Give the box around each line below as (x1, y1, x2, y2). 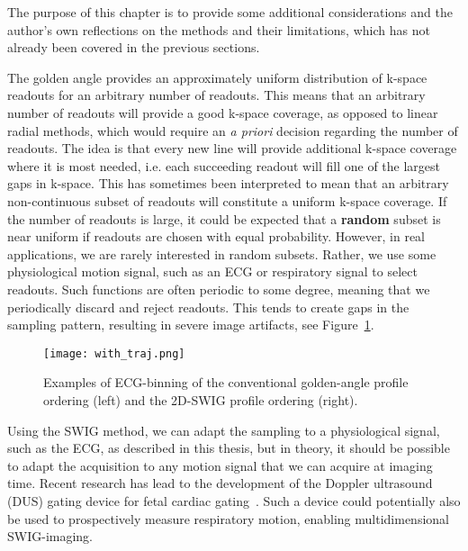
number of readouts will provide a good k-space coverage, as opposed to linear (7, 103, 438, 122)
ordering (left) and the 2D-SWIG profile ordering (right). (43, 390, 358, 409)
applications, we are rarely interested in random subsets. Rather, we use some (7, 244, 436, 263)
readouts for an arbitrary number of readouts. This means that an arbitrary (7, 86, 426, 104)
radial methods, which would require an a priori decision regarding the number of (7, 121, 458, 140)
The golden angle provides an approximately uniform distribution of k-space (7, 68, 427, 86)
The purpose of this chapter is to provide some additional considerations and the (7, 3, 453, 21)
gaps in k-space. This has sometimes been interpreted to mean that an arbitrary (7, 174, 449, 193)
